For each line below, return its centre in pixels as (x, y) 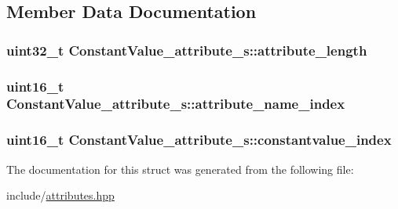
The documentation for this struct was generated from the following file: (180, 169)
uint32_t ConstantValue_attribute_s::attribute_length (187, 50)
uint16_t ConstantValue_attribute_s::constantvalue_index (199, 140)
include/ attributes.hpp (60, 195)
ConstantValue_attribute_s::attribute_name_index (176, 104)
